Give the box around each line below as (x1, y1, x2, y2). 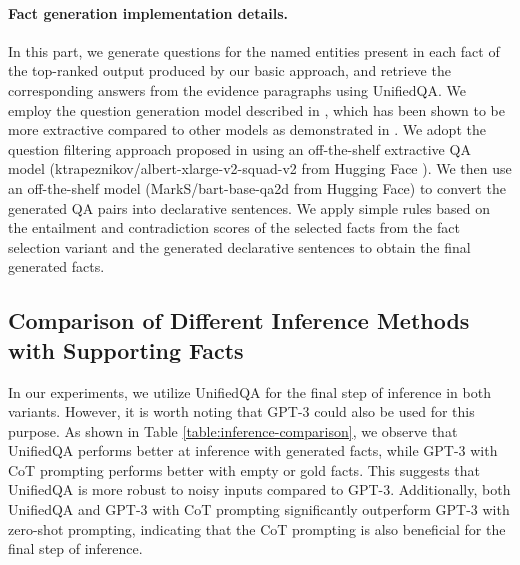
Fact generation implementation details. (8, 2, 288, 23)
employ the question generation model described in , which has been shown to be (8, 99, 505, 120)
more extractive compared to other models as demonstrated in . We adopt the (8, 119, 486, 140)
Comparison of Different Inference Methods (8, 305, 470, 336)
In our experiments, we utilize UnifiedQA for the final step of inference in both (8, 381, 491, 402)
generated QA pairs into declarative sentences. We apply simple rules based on (8, 197, 491, 218)
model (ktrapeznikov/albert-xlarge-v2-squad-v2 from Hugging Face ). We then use (8, 158, 512, 179)
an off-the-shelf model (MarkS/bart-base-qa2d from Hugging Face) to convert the (8, 177, 506, 198)
